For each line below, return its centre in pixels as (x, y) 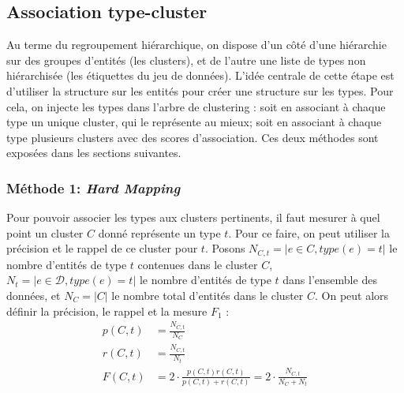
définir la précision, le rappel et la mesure (107, 311)
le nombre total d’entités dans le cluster (208, 295)
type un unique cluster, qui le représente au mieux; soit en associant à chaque (194, 122)
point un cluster (45, 232)
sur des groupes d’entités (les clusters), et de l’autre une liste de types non (186, 60)
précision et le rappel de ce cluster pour (102, 248)
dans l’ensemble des (330, 280)
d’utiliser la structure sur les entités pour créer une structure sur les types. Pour (200, 90)
